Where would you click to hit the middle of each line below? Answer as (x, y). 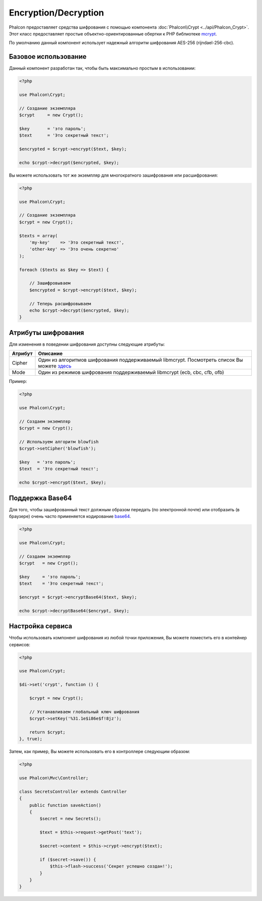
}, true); (31, 739)
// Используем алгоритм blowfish (59, 442)
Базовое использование (48, 57)
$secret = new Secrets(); (70, 819)
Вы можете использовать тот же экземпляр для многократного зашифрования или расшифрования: (114, 175)
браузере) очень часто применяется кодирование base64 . (70, 517)
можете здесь (55, 366)
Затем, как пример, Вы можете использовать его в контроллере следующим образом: (99, 751)
